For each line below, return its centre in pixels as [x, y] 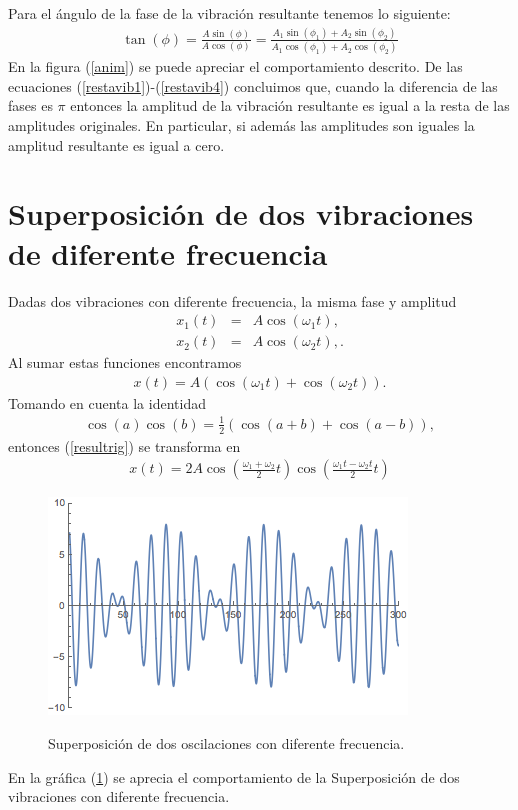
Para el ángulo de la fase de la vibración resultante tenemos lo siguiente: [229, 13]
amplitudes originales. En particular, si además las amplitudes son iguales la [241, 125]
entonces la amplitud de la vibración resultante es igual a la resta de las [290, 105]
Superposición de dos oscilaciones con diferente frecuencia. [226, 743]
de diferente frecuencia [168, 252]
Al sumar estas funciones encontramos [125, 362]
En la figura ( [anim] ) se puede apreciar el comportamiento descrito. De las [235, 66]
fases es [30, 105]
